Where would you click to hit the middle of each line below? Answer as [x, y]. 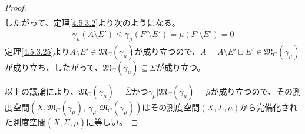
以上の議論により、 [42, 91]
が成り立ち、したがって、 [54, 67]
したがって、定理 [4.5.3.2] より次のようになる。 [92, 23]
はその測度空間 [171, 107]
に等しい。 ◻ [112, 121]
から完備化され [269, 107]
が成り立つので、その [252, 91]
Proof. [16, 7]
